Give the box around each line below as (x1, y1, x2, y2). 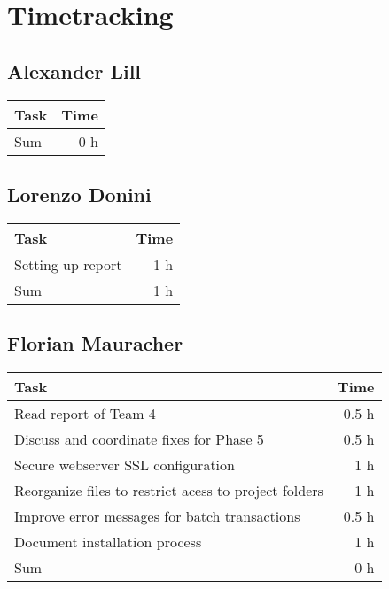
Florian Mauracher (7, 329, 183, 357)
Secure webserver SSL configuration (14, 453, 235, 475)
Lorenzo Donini (7, 180, 152, 207)
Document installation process (14, 531, 202, 552)
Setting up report (14, 253, 122, 275)
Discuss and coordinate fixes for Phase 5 (14, 428, 264, 449)
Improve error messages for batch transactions (14, 505, 300, 526)
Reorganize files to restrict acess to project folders (14, 479, 323, 500)
